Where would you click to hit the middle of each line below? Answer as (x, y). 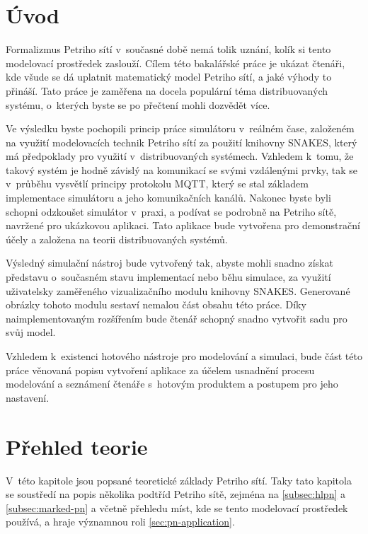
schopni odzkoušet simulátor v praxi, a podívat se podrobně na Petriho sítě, (171, 211)
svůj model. (31, 332)
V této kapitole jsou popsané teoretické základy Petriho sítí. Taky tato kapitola (179, 480)
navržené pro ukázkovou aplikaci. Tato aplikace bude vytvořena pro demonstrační (183, 225)
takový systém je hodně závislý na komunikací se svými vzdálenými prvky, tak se (182, 169)
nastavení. (28, 397)
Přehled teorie (77, 446)
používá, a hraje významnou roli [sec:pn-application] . (120, 522)
